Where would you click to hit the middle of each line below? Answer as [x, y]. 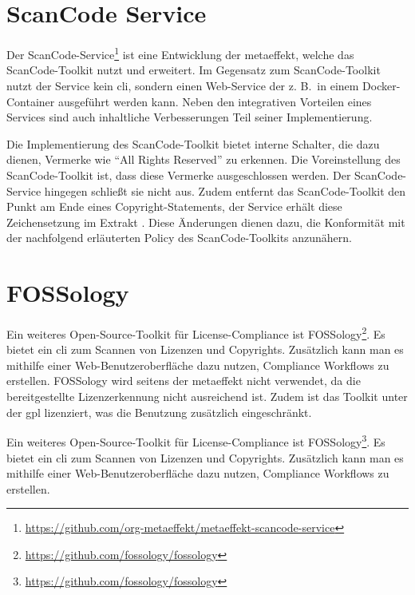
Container [31, 101]
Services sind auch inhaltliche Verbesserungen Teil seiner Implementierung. [190, 117]
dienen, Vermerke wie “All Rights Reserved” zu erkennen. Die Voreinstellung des [204, 159]
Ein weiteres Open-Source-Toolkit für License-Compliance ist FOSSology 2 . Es [196, 333]
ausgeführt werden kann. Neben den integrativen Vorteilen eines [215, 101]
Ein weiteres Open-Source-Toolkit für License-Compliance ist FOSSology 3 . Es [196, 440]
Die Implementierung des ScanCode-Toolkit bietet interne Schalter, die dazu [193, 143]
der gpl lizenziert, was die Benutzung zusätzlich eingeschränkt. [159, 412]
